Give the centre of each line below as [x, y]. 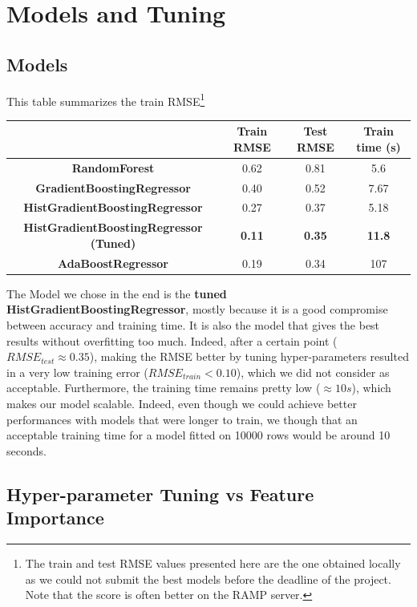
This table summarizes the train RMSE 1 [106, 99]
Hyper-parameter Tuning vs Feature [160, 494]
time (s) [379, 146]
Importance [55, 518]
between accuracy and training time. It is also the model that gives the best [193, 325]
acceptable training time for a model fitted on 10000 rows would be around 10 [198, 435]
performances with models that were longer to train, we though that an [182, 419]
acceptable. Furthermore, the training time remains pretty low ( [164, 388]
